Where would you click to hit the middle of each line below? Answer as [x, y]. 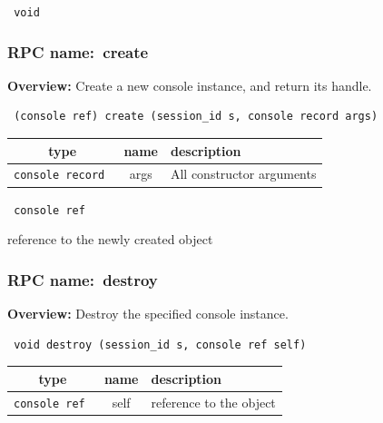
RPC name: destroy [83, 279]
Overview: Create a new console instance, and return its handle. [190, 85]
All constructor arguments [243, 174]
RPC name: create [78, 51]
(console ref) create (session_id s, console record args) [196, 117]
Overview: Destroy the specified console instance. [148, 314]
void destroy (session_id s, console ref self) [160, 344]
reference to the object [213, 402]
